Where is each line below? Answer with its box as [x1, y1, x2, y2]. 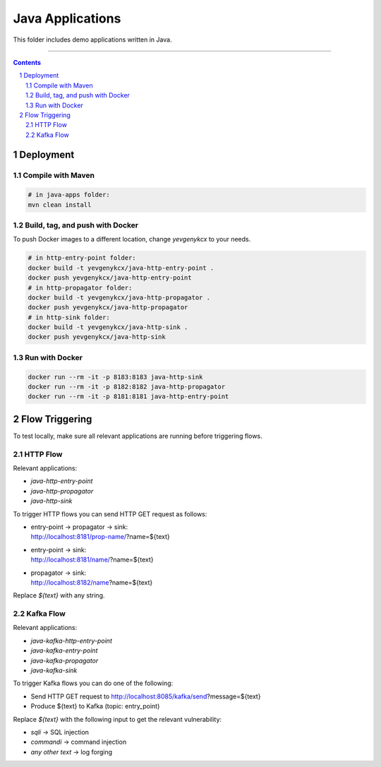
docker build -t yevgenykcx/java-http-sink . [28, 323, 188, 331]
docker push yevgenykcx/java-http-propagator [28, 304, 188, 311]
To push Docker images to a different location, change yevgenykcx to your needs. [13, 235, 251, 244]
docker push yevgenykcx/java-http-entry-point [28, 274, 192, 282]
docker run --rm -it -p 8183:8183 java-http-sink [28, 373, 203, 381]
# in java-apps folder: [28, 191, 111, 199]
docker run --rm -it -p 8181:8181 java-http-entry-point [28, 393, 229, 400]
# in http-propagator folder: [28, 283, 133, 292]
